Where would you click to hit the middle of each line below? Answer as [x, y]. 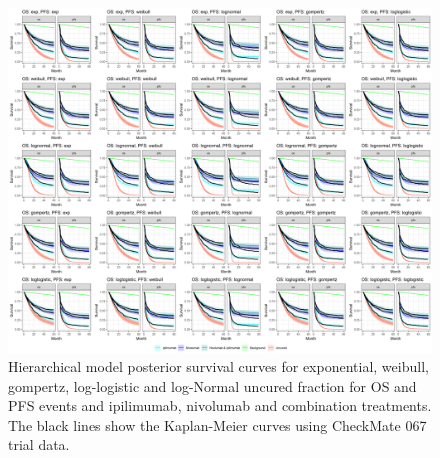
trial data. [39, 444]
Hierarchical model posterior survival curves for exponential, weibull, [218, 366]
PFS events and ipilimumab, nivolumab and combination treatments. [220, 405]
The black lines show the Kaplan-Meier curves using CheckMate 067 [217, 424]
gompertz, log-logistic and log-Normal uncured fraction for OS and [212, 385]
